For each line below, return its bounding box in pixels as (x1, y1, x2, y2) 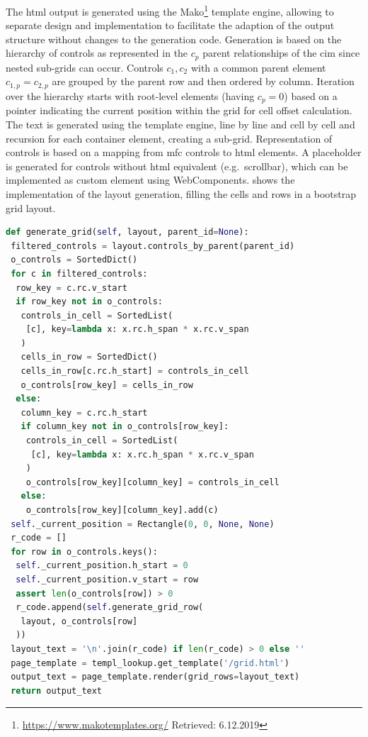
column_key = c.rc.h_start (21, 407, 148, 418)
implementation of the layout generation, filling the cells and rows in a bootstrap (6, 186, 357, 201)
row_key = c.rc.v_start (16, 282, 127, 293)
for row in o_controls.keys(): (11, 546, 158, 557)
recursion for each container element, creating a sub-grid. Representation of (6, 131, 333, 145)
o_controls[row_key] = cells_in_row (21, 379, 193, 390)
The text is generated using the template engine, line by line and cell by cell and (6, 116, 355, 131)
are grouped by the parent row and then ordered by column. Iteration (52, 74, 355, 89)
